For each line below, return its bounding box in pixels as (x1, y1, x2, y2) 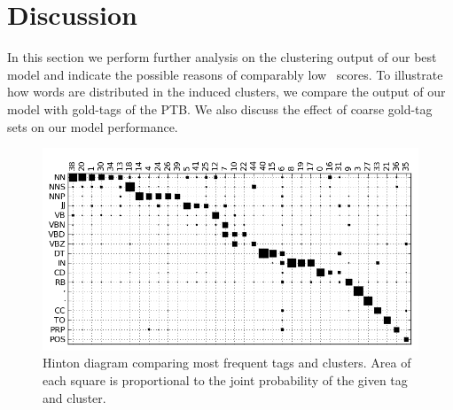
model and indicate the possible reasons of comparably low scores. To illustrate (7, 65, 443, 83)
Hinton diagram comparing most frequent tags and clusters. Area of (43, 353, 411, 372)
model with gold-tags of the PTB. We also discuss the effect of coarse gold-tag (7, 99, 433, 118)
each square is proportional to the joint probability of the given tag (43, 371, 408, 390)
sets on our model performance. (7, 117, 178, 135)
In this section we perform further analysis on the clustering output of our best (7, 48, 437, 66)
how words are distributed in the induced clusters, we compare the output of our (7, 82, 446, 101)
